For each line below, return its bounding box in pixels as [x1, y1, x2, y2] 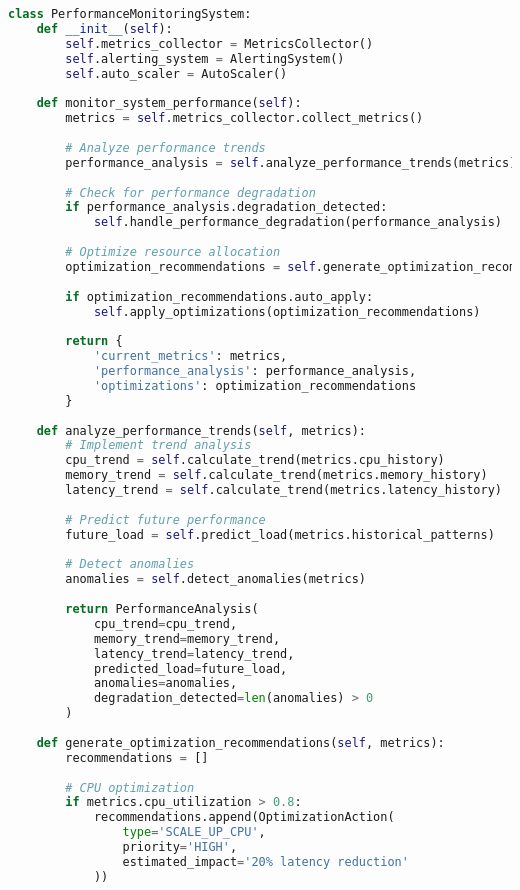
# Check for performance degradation [65, 185, 316, 200]
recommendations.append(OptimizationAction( [93, 810, 395, 825]
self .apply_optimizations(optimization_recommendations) [93, 304, 481, 319]
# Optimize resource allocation [65, 245, 281, 259]
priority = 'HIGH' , [122, 840, 238, 854]
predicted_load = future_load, [93, 661, 288, 676]
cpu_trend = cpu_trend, [93, 616, 238, 631]
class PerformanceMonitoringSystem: [8, 7, 252, 21]
